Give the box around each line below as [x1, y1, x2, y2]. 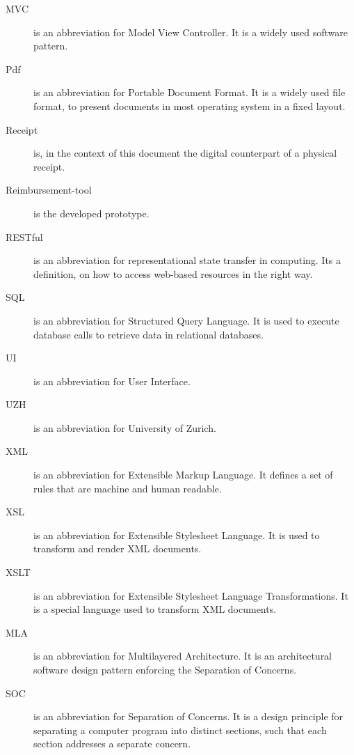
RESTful [6, 229, 43, 244]
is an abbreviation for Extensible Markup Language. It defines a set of [33, 467, 333, 482]
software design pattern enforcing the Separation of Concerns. [33, 662, 297, 676]
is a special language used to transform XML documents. [33, 602, 277, 616]
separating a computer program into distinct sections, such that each [33, 722, 327, 737]
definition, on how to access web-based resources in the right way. [33, 266, 313, 281]
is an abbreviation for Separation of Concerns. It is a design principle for [33, 709, 344, 724]
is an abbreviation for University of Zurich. [33, 420, 216, 435]
